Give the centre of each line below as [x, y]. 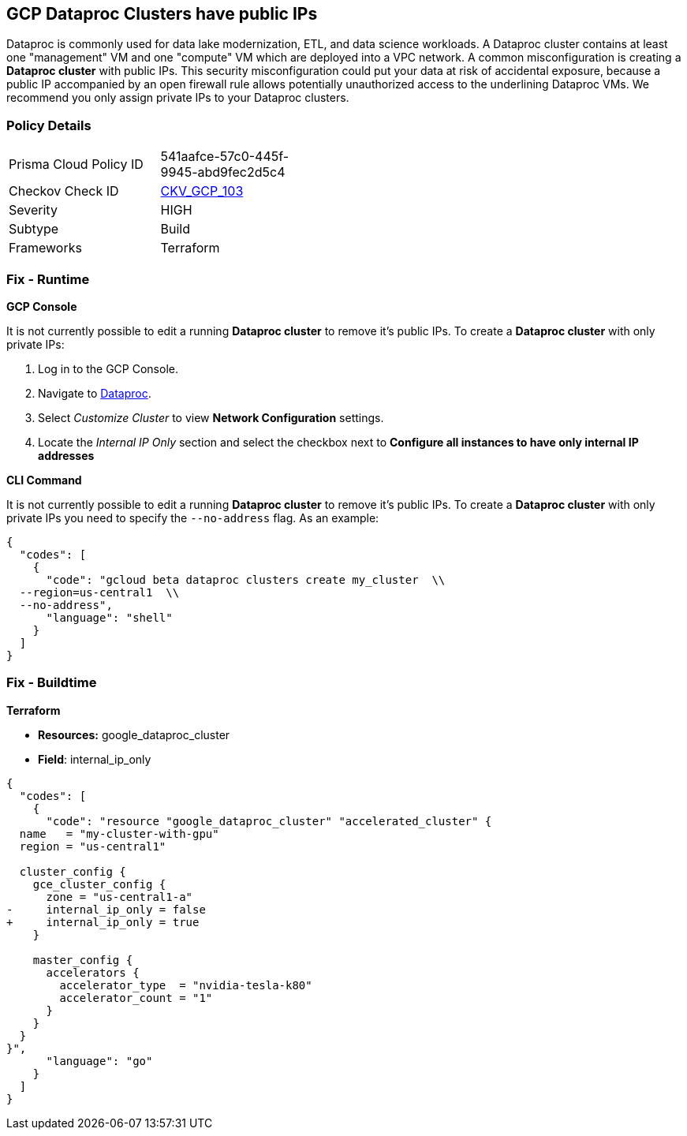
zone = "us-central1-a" [119, 897]
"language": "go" [99, 1061]
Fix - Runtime [48, 279]
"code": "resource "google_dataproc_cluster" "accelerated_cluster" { [269, 821]
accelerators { [93, 972]
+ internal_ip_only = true [103, 922]
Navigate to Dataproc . [95, 393]
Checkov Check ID [64, 191]
